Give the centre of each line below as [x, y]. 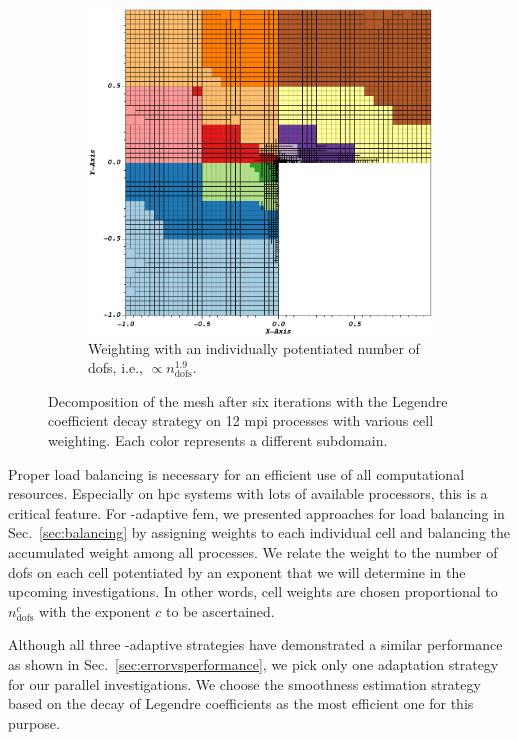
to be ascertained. [220, 610]
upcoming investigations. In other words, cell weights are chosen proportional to [253, 591]
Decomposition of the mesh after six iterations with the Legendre [248, 400]
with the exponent [95, 610]
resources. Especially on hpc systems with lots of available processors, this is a [248, 493]
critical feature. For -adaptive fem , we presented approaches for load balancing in [256, 512]
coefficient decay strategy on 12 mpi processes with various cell [241, 420]
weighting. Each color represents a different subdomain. [218, 440]
